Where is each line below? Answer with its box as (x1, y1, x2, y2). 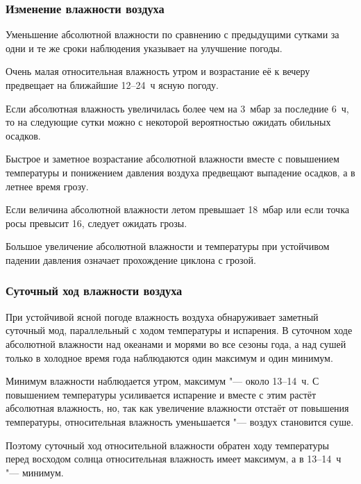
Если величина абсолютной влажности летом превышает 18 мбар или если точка (6, 202, 349, 217)
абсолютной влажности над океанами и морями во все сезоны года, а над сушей (6, 336, 346, 351)
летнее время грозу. (6, 178, 89, 193)
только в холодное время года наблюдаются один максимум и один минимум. (6, 350, 333, 365)
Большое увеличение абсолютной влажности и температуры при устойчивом (6, 239, 330, 253)
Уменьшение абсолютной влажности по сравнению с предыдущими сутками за (6, 27, 339, 42)
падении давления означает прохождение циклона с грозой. (6, 252, 256, 267)
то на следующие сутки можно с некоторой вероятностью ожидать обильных (6, 115, 331, 129)
